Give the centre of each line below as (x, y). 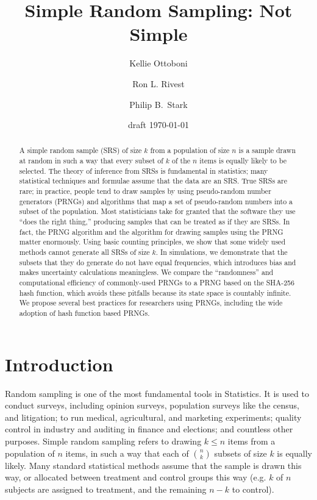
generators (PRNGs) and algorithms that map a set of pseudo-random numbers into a (156, 201)
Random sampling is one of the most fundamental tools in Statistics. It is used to (157, 393)
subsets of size (240, 453)
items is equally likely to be (243, 161)
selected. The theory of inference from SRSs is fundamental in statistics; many (144, 170)
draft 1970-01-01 (158, 125)
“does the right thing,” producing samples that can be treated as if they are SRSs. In (155, 222)
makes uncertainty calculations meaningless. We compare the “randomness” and (146, 272)
